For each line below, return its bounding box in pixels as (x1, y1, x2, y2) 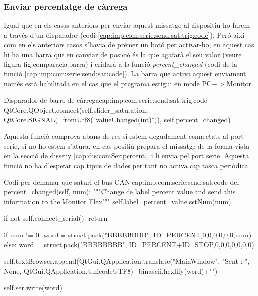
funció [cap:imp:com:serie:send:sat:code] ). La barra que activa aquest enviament (4, 68, 246, 79)
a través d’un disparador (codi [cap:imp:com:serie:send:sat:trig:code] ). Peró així (4, 29, 245, 40)
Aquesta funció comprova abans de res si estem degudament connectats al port (4, 131, 244, 141)
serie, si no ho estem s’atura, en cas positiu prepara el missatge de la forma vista (4, 140, 250, 151)
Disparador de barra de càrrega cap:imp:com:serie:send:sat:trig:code (4, 95, 207, 105)
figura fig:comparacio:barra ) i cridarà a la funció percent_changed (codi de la (4, 59, 238, 69)
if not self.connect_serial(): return (4, 213, 108, 223)
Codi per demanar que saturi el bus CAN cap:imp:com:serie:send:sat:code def (4, 177, 239, 187)
